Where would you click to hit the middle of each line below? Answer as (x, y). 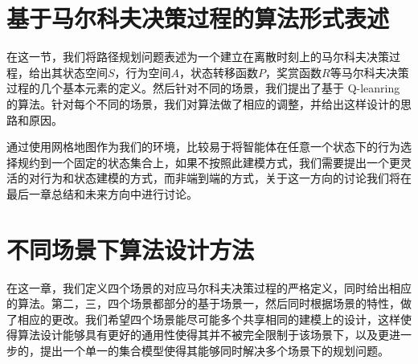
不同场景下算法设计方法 (131, 249)
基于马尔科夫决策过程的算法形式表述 (198, 18)
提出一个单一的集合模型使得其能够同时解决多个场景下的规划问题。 (214, 350)
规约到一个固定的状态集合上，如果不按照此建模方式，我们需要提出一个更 (209, 162)
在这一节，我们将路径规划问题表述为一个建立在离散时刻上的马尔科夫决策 (198, 57)
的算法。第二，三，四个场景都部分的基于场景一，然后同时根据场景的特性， (203, 303)
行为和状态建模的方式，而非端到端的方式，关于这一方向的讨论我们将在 (225, 178)
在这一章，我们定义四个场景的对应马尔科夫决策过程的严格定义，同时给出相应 (209, 287)
